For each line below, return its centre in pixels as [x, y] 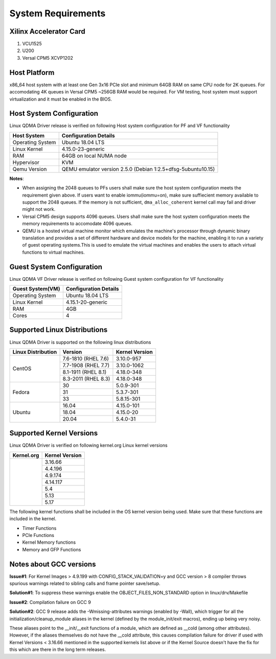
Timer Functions [39, 528]
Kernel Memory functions [49, 542]
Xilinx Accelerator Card [47, 31]
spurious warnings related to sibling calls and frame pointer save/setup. [85, 583]
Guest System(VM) [36, 289]
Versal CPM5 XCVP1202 [48, 58]
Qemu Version [30, 169]
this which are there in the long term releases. [58, 650]
